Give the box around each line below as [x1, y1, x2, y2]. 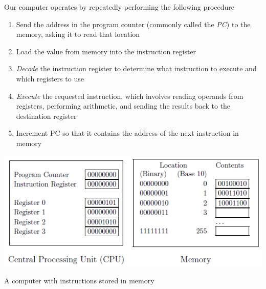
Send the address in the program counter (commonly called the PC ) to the [16, 18, 251, 29]
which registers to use [16, 73, 84, 84]
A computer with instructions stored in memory [4, 275, 154, 286]
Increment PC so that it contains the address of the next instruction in [16, 128, 239, 138]
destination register [16, 110, 77, 121]
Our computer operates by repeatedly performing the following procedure [4, 2, 234, 12]
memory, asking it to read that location [16, 29, 140, 39]
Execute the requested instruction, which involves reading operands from [16, 90, 243, 101]
